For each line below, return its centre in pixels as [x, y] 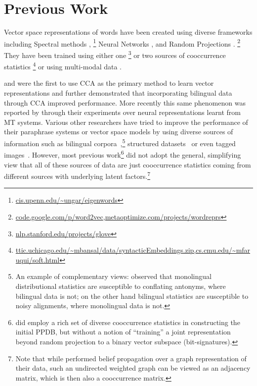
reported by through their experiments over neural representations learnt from [123, 112]
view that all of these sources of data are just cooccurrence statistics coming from [128, 164]
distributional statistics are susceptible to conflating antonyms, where [121, 286]
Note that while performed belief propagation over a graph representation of [131, 358]
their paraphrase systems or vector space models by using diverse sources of [119, 132]
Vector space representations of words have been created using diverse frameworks [128, 32]
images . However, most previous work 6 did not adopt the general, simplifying [123, 154]
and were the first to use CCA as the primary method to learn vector [109, 83]
